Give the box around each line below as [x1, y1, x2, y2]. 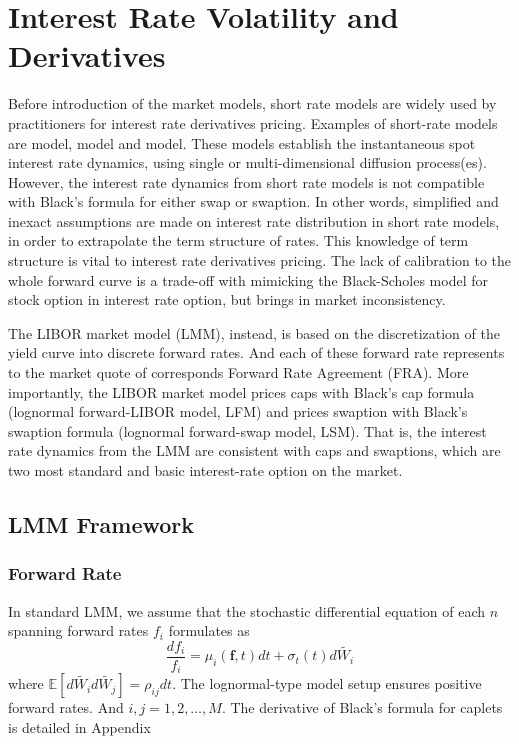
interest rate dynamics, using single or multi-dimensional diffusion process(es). [8, 152, 487, 173]
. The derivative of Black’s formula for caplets [221, 697, 503, 718]
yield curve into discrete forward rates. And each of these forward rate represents [8, 342, 505, 363]
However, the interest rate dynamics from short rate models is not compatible [8, 171, 485, 192]
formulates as [168, 620, 250, 641]
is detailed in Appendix [8, 716, 151, 737]
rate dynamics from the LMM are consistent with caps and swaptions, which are [8, 440, 501, 461]
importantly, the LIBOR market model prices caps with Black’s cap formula [8, 381, 475, 402]
